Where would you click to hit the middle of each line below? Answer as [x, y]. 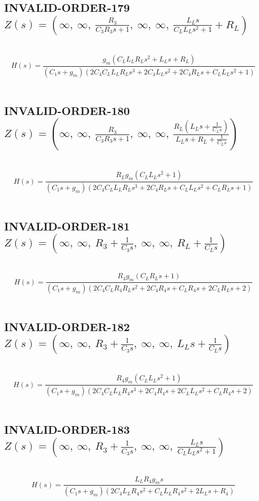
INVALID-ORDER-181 [67, 226]
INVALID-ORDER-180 [67, 110]
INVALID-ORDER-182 [67, 326]
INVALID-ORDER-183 [67, 429]
